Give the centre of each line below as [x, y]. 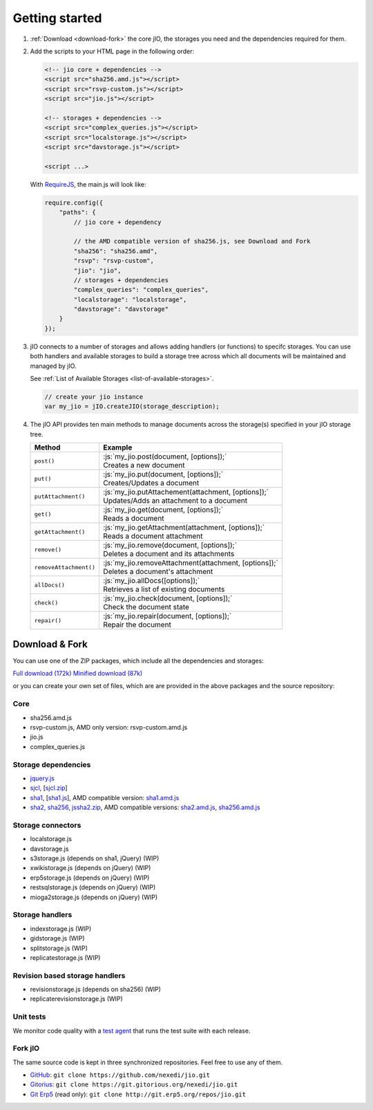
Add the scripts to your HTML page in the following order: [112, 51]
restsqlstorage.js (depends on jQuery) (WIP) [93, 887]
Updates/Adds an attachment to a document [175, 501]
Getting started [57, 18]
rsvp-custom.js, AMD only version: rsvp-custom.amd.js [109, 727]
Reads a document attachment [153, 536]
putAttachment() [60, 496]
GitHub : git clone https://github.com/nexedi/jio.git [120, 1075]
